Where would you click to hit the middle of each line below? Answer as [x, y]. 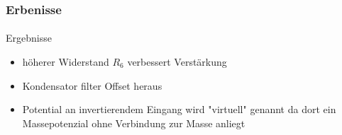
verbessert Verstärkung [177, 62]
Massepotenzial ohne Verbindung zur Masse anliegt [134, 123]
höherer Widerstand [66, 62]
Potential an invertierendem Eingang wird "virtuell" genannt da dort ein [179, 109]
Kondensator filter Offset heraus [92, 85]
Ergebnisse [29, 38]
